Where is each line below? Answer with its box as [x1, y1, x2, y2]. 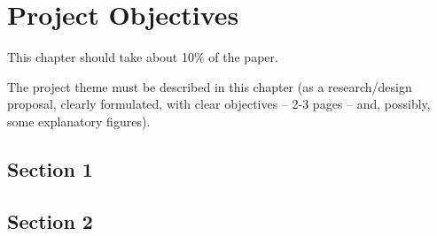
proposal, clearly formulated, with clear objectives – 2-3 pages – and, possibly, [7, 95, 431, 113]
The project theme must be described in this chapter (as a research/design [7, 77, 412, 95]
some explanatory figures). [7, 111, 151, 130]
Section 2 [7, 207, 93, 234]
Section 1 [7, 155, 93, 182]
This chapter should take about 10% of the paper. [7, 48, 278, 66]
